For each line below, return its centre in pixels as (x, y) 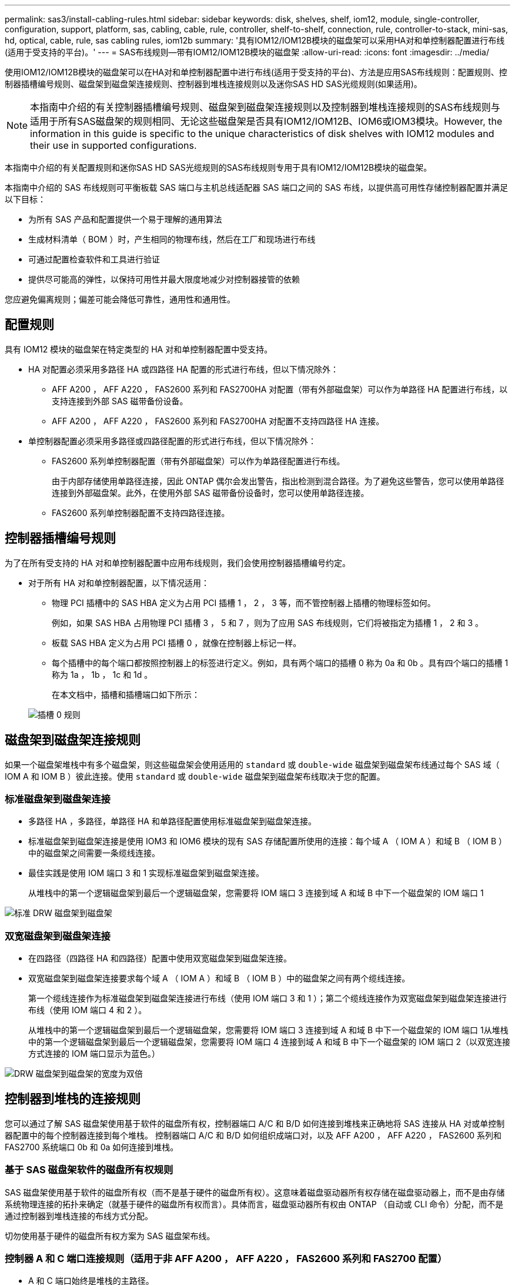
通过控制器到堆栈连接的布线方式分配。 (79, 1216)
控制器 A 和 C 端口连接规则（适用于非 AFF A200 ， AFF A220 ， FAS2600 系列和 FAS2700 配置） (226, 1259)
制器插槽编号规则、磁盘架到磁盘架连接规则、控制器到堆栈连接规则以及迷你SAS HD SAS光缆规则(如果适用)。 (213, 84)
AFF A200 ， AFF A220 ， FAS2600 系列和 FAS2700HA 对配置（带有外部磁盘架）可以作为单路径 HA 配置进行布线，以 (280, 389)
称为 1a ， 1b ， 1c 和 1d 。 (102, 674)
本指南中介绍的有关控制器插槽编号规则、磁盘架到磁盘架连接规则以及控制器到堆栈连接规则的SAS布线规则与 (265, 107)
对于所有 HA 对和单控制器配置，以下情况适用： (119, 582)
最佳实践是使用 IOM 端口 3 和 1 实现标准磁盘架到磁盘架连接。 (146, 873)
